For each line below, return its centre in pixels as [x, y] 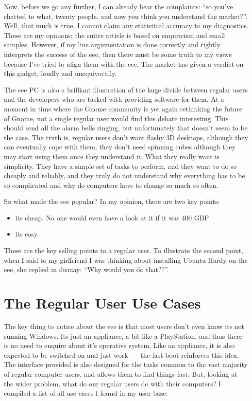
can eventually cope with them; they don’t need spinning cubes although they [120, 147]
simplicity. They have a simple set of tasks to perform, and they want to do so [120, 166]
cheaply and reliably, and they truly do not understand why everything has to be [125, 175]
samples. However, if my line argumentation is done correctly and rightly [112, 45]
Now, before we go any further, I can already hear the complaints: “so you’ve [118, 6]
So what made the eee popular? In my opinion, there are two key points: [112, 201]
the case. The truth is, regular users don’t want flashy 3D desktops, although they [126, 137]
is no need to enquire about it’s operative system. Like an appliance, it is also [119, 345]
